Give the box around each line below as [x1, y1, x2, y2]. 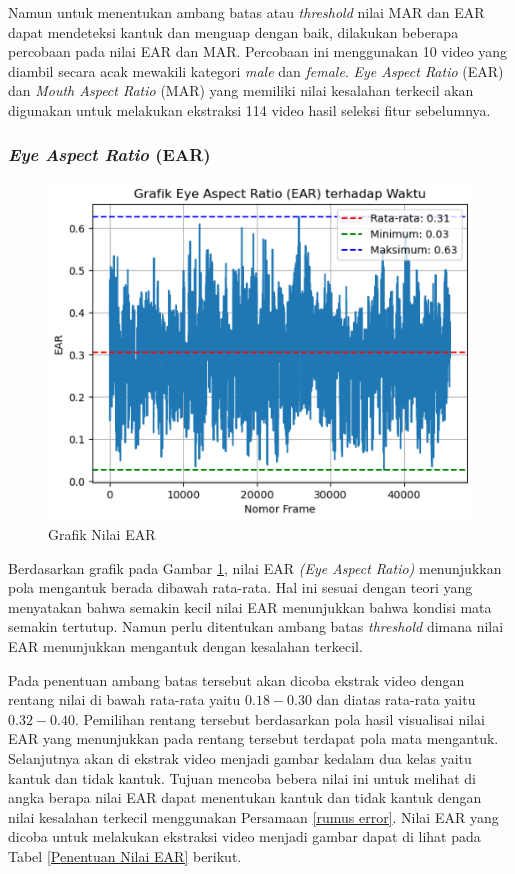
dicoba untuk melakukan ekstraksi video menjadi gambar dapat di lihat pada [8, 826, 481, 847]
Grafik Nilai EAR [48, 524, 156, 545]
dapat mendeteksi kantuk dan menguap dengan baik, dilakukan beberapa [8, 21, 459, 42]
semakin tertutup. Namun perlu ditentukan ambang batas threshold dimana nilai [8, 616, 504, 637]
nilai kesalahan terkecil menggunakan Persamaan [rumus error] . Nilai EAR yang [8, 806, 499, 827]
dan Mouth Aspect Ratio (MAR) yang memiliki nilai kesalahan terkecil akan [8, 80, 474, 101]
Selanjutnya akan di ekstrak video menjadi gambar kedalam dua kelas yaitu [8, 748, 472, 768]
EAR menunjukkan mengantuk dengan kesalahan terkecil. [8, 636, 363, 657]
